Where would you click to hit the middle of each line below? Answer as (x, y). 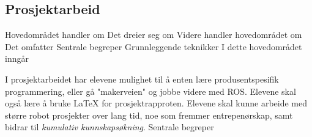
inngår (17, 58)
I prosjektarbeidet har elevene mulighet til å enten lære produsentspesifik (142, 79)
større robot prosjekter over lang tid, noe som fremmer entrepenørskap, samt (149, 115)
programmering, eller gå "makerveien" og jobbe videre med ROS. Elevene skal (150, 91)
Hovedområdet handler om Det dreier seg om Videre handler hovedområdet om (154, 35)
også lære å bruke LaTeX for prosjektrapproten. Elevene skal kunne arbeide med (156, 103)
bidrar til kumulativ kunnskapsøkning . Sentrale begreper (110, 127)
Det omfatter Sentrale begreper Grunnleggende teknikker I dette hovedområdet (154, 46)
